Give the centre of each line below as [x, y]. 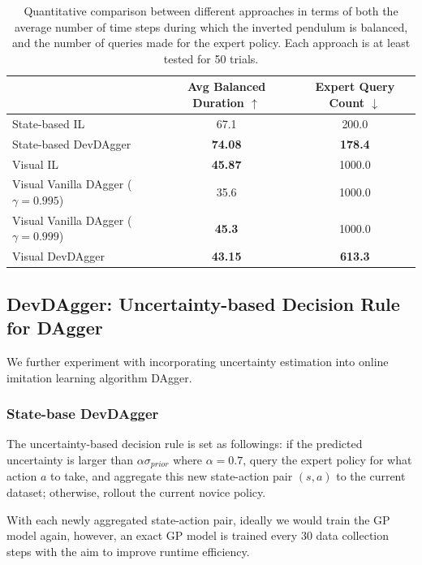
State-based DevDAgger [72, 143]
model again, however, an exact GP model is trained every [152, 535]
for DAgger [55, 328]
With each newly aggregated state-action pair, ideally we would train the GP [198, 519]
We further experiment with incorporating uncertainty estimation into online [198, 361]
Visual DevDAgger [59, 256]
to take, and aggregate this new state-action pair [172, 476]
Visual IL [36, 164]
